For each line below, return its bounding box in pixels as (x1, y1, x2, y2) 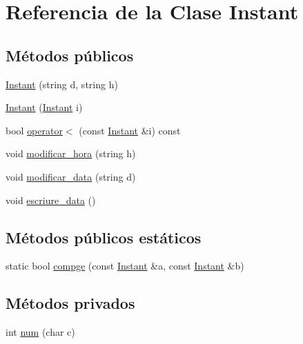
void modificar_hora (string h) (6, 146, 136, 161)
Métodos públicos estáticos (6, 226, 202, 247)
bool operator (6, 123, 63, 137)
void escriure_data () (6, 192, 96, 207)
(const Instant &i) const (79, 123, 181, 137)
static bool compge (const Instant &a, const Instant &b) (6, 259, 244, 273)
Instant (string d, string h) (6, 77, 118, 91)
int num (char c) (6, 325, 75, 339)
